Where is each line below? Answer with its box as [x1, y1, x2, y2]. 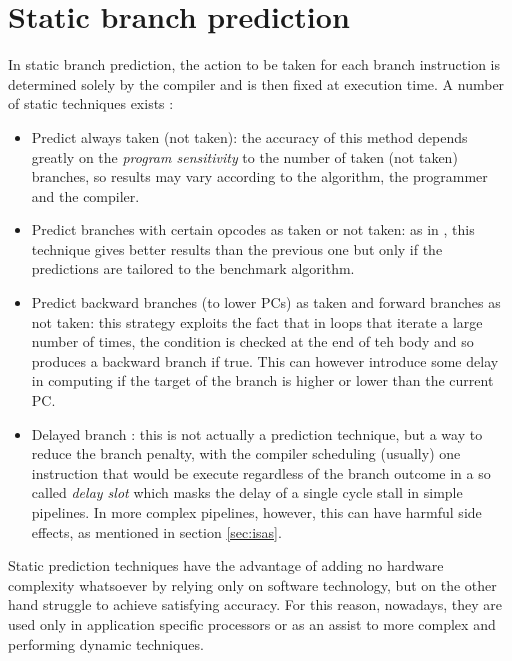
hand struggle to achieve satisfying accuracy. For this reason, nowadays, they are [8, 594, 502, 615]
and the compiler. [31, 185, 140, 206]
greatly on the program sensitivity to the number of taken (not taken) [31, 146, 458, 167]
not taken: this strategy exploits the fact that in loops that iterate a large [31, 311, 483, 332]
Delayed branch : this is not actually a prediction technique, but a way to [31, 423, 483, 444]
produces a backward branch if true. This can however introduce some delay [31, 350, 499, 371]
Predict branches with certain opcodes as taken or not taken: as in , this [31, 219, 475, 240]
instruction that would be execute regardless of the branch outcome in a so [31, 462, 491, 483]
